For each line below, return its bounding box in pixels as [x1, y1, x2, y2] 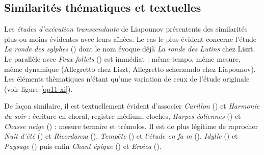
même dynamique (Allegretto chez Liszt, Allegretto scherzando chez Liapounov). [4, 63, 256, 74]
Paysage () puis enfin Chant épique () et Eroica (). [4, 140, 162, 151]
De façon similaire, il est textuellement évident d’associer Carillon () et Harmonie [4, 100, 260, 111]
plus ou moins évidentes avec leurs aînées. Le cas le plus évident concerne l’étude [4, 33, 257, 44]
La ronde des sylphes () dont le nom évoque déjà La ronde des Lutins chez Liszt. [4, 43, 255, 54]
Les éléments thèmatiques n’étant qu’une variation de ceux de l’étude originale [4, 73, 250, 84]
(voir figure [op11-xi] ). [4, 83, 73, 94]
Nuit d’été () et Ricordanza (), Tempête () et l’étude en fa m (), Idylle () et [4, 131, 238, 141]
